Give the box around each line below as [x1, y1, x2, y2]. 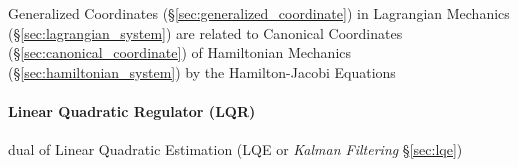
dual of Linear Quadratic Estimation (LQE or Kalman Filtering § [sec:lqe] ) [8, 139, 463, 160]
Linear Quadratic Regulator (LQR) [8, 100, 256, 121]
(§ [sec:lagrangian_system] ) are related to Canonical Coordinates [8, 22, 403, 43]
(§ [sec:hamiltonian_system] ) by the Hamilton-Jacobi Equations [8, 61, 396, 82]
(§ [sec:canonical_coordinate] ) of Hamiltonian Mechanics [8, 42, 352, 63]
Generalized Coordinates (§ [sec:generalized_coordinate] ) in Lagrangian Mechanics [8, 3, 510, 23]
